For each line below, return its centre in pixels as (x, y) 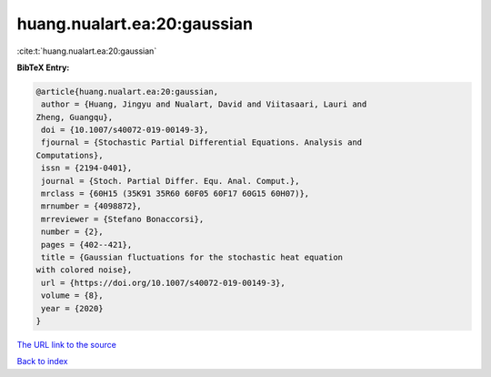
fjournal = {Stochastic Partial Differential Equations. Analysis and (202, 143)
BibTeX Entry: (43, 67)
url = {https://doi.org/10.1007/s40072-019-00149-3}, (163, 283)
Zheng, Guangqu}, (75, 117)
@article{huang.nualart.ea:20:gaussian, (127, 92)
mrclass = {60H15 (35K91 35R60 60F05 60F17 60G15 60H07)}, (175, 194)
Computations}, (70, 155)
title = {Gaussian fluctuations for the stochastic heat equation (192, 257)
